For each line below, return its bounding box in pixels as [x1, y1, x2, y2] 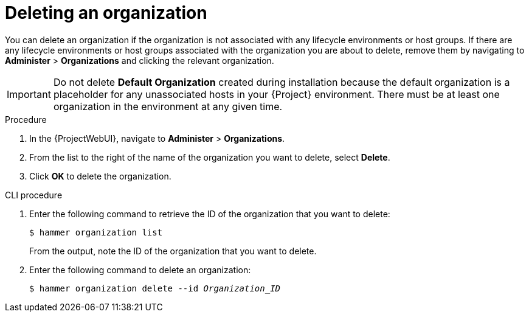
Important [7, 88, 51, 100]
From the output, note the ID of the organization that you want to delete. [29, 245, 317, 256]
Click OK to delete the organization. [29, 170, 171, 181]
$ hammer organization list [29, 227, 163, 237]
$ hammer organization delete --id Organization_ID [29, 283, 281, 293]
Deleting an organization [5, 2, 207, 23]
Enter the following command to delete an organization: [29, 264, 251, 275]
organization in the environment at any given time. [53, 100, 283, 113]
